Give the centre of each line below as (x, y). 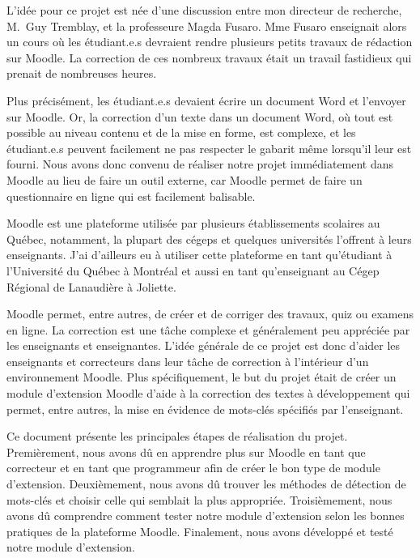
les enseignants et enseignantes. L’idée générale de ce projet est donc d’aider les (204, 345)
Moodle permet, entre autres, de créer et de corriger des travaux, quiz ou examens (210, 314)
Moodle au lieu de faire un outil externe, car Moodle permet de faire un (185, 179)
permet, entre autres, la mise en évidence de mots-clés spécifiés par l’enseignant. (205, 409)
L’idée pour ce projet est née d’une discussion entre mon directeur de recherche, (204, 10)
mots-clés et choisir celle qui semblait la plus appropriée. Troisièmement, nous (199, 499)
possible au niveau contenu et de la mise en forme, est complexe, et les (181, 132)
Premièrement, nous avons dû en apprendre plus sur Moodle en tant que (186, 452)
